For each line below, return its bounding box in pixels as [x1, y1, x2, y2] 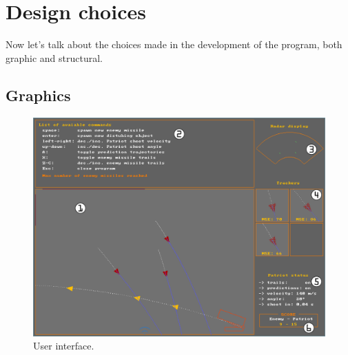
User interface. [33, 338, 94, 353]
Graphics [6, 84, 71, 105]
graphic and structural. [6, 50, 103, 65]
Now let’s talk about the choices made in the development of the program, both [6, 37, 342, 52]
